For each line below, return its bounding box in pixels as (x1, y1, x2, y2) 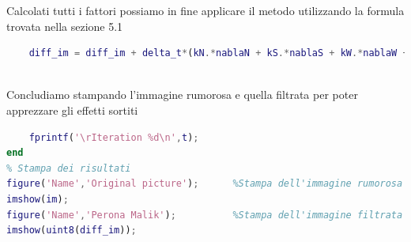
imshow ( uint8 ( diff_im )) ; (6, 225, 137, 236)
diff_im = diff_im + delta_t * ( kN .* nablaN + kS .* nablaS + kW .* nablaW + (28, 47, 409, 59)
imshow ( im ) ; (6, 193, 69, 205)
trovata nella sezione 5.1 (6, 17, 123, 34)
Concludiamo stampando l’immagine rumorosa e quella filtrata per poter (6, 86, 358, 103)
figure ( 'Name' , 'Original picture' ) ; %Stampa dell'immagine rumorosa (6, 178, 403, 190)
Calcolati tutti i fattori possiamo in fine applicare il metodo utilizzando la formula (6, 2, 405, 18)
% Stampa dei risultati (6, 162, 131, 174)
